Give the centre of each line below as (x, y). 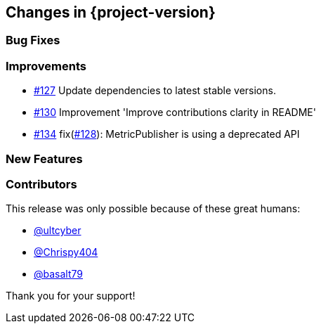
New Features (44, 159)
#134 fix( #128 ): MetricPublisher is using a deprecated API (167, 134)
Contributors (41, 184)
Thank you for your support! (71, 296)
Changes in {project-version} (111, 12)
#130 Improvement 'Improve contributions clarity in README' (175, 112)
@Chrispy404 (66, 252)
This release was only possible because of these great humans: (153, 209)
